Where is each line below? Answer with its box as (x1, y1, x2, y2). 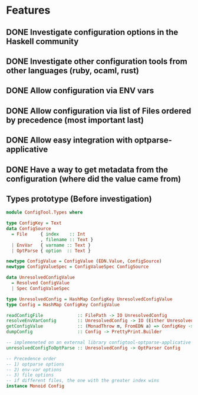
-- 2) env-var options (6, 367, 62, 373)
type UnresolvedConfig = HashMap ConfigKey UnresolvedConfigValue (6, 296, 173, 302)
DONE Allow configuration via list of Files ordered (6, 106, 192, 116)
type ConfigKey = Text (6, 220, 62, 226)
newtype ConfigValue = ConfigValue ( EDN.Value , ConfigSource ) (6, 258, 162, 264)
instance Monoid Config (6, 383, 65, 389)
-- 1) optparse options (6, 361, 65, 367)
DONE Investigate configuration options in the (6, 27, 179, 37)
